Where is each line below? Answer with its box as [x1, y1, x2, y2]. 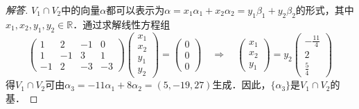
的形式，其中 [295, 3, 354, 17]
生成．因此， [212, 77, 271, 92]
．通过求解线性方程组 [73, 17, 170, 31]
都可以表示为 [106, 3, 165, 17]
